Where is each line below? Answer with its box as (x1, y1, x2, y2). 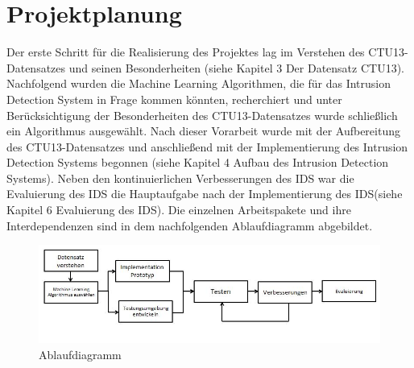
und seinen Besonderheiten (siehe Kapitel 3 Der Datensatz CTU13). (68, 59, 404, 76)
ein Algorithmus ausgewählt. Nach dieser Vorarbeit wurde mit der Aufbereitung (6, 122, 400, 139)
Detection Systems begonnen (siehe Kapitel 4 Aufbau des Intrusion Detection (6, 154, 389, 171)
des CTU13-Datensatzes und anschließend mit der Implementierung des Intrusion (6, 138, 408, 155)
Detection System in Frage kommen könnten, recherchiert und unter (6, 90, 342, 107)
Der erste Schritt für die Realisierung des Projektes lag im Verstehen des (6, 43, 365, 60)
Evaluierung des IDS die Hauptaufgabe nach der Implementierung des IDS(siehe (6, 185, 403, 202)
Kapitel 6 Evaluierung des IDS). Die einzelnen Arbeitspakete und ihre (6, 201, 351, 218)
